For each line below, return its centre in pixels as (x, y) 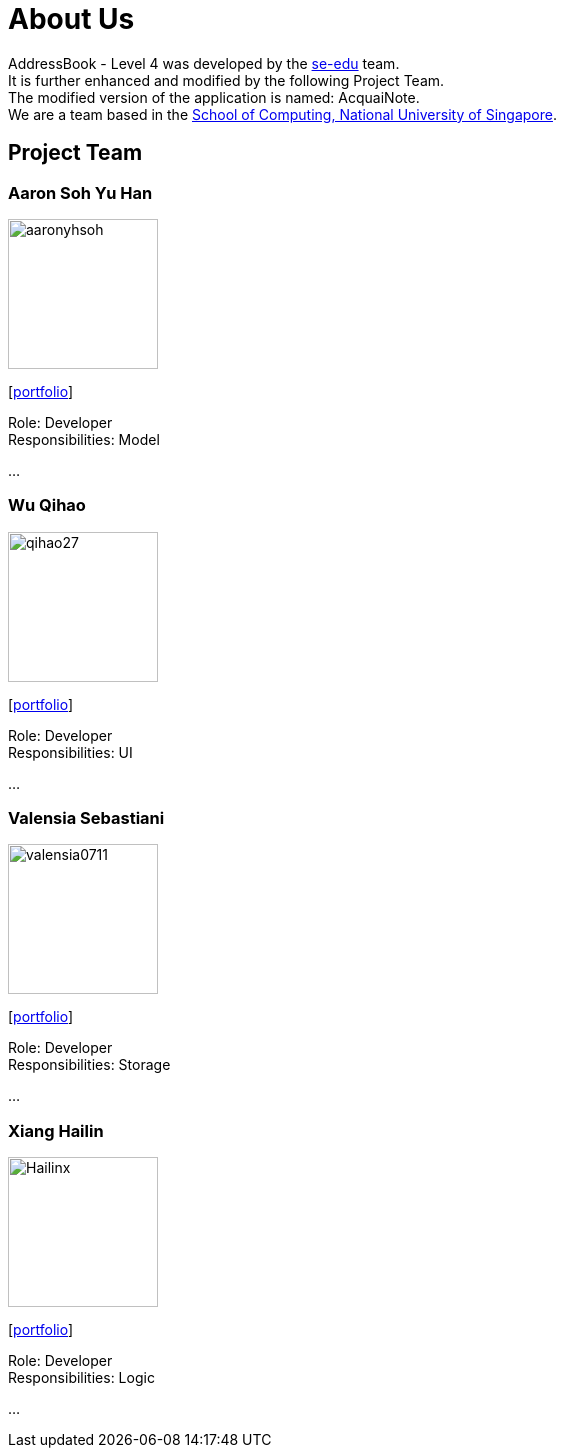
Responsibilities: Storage (89, 1065)
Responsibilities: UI (70, 752)
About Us (71, 19)
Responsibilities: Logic (81, 1378)
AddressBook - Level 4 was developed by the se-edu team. (204, 63)
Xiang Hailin (56, 1130)
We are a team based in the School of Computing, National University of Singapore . (283, 114)
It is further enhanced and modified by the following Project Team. (226, 80)
